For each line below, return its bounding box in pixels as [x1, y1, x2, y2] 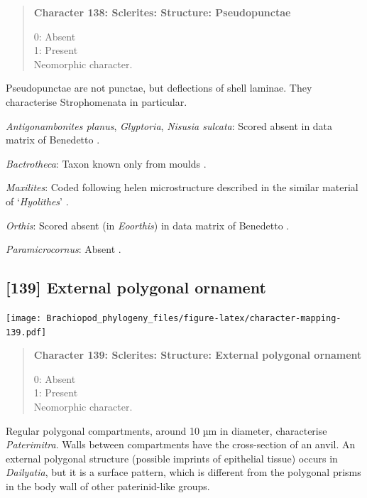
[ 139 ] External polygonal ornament [6, 276, 266, 298]
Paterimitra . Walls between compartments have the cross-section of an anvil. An [6, 437, 356, 452]
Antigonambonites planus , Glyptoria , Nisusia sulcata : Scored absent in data [6, 118, 333, 133]
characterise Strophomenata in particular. [6, 94, 187, 109]
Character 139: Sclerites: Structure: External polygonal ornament [33, 347, 362, 362]
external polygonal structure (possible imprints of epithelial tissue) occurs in [6, 450, 338, 465]
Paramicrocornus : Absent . [6, 242, 121, 256]
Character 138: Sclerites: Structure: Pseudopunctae [33, 5, 291, 19]
